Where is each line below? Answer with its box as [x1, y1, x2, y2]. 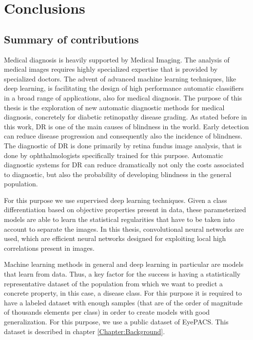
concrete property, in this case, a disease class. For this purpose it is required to [4, 288, 242, 298]
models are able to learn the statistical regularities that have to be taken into [4, 214, 235, 224]
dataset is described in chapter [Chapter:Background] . [4, 326, 165, 336]
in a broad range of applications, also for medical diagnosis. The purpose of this [4, 92, 242, 102]
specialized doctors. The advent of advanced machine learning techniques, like [4, 73, 236, 83]
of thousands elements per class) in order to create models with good [4, 307, 210, 317]
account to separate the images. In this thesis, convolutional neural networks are [4, 223, 244, 234]
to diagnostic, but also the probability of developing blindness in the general [4, 169, 232, 179]
